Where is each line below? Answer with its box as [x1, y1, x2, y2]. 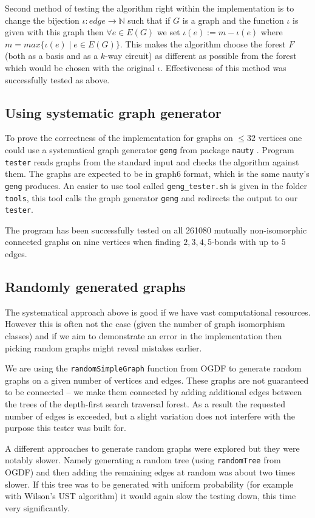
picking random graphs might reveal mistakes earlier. [5, 341, 202, 354]
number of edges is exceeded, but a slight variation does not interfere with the [5, 409, 296, 422]
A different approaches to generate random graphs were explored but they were [5, 441, 300, 454]
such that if [127, 13, 171, 26]
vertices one [258, 131, 302, 144]
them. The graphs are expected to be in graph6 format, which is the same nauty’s [5, 167, 310, 180]
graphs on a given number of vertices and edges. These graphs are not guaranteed [5, 373, 309, 386]
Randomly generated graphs [5, 277, 186, 295]
